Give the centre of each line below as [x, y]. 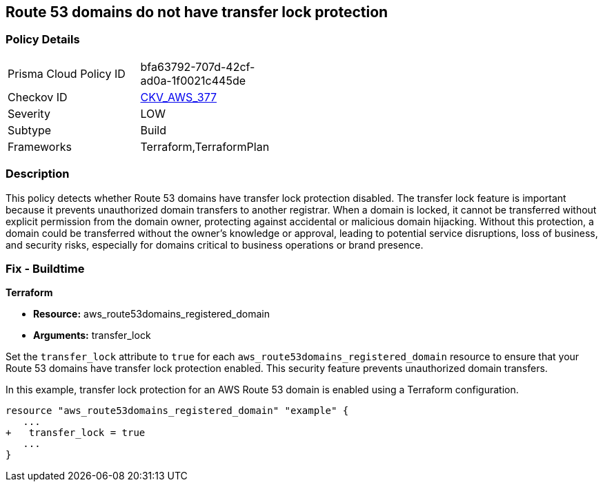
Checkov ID [38, 97]
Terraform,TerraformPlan [205, 146]
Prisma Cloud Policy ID [67, 73]
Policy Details [43, 40]
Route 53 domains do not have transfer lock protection [197, 12]
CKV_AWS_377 [179, 97]
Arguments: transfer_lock [92, 335]
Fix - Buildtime [45, 268]
